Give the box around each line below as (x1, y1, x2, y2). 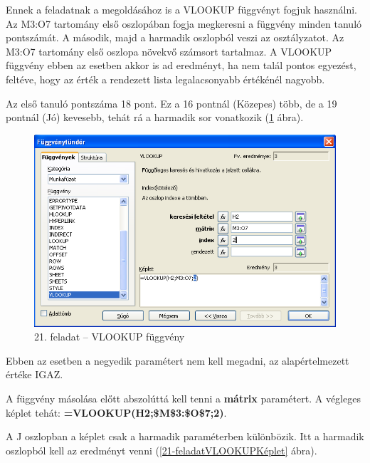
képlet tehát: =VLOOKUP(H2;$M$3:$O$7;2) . (6, 405, 227, 420)
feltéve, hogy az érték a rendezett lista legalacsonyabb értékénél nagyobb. (6, 71, 325, 86)
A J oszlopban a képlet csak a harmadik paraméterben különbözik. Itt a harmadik (6, 429, 364, 444)
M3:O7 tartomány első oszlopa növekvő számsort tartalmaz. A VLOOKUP (6, 43, 332, 58)
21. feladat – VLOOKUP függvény (34, 329, 185, 344)
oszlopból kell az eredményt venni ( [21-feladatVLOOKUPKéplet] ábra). (6, 442, 317, 457)
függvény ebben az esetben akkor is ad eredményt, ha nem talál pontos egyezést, (6, 58, 356, 73)
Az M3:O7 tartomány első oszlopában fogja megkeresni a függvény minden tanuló (6, 16, 362, 31)
